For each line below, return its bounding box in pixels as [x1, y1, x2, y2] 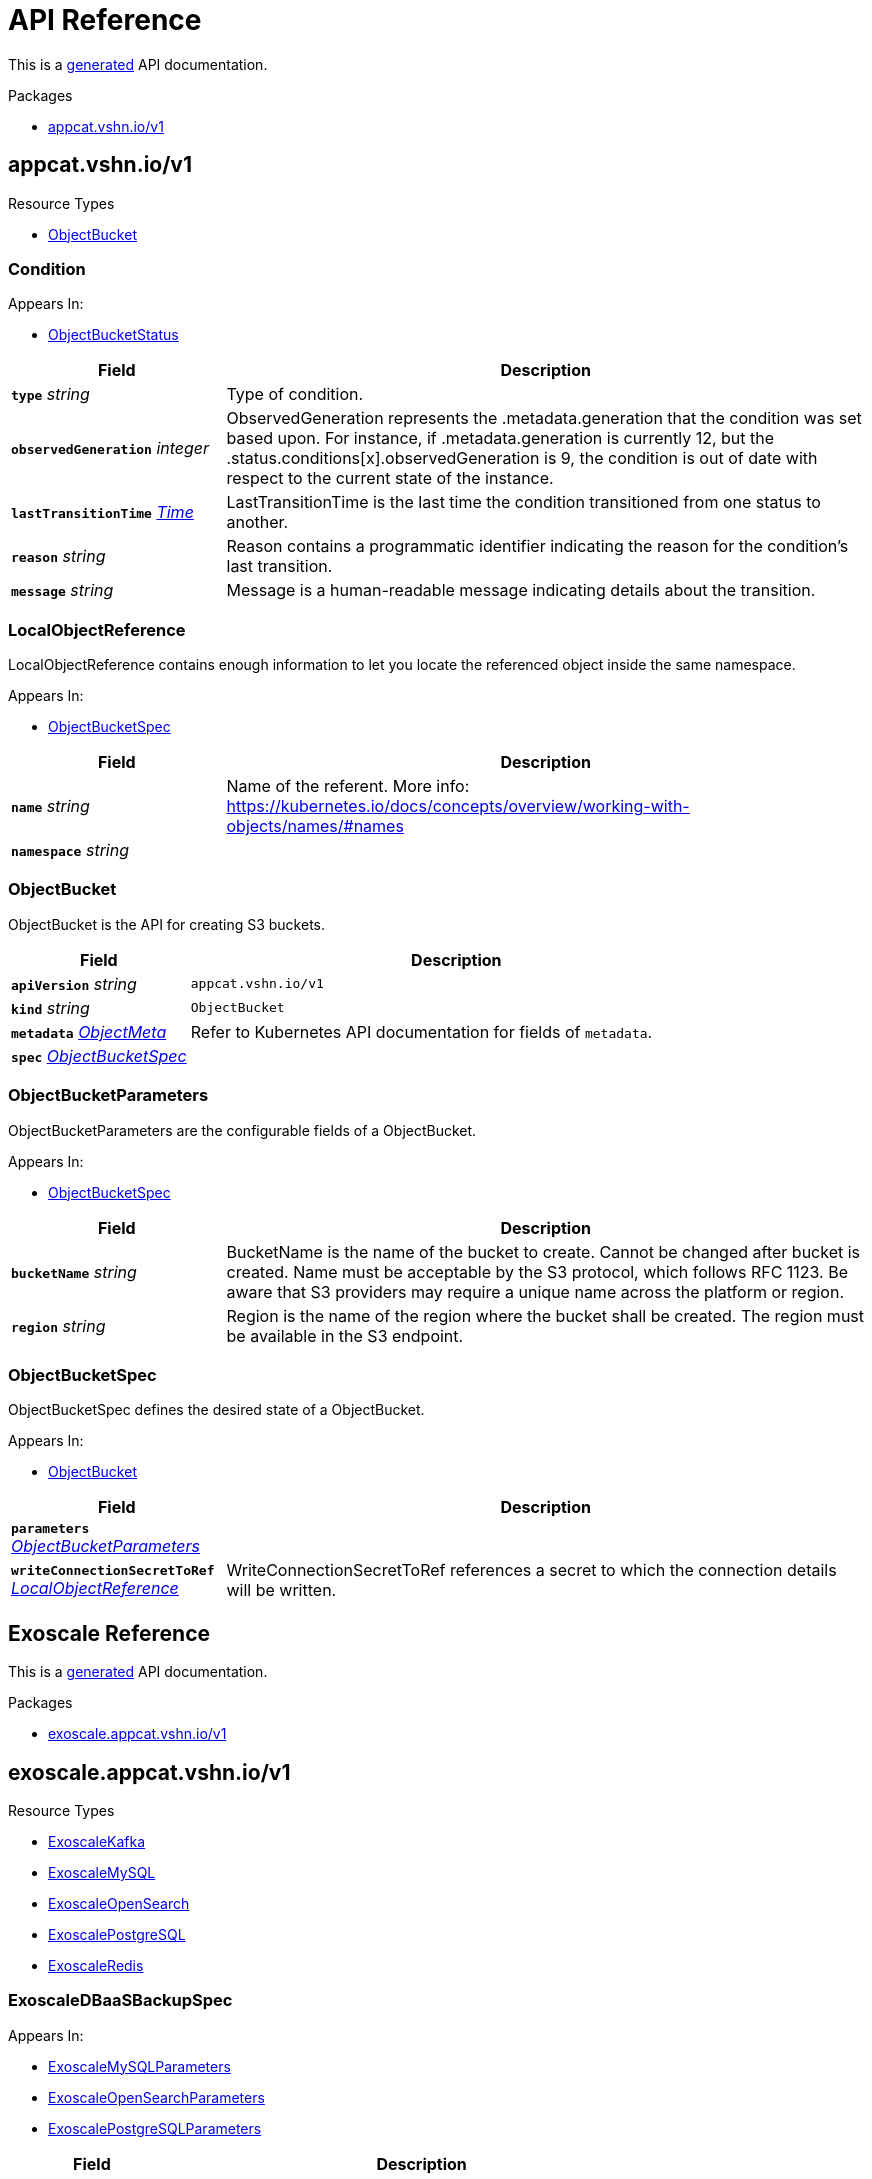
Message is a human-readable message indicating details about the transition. [226, 580, 816, 601]
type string [11, 384, 90, 405]
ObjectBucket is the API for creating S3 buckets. [8, 915, 326, 933]
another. [226, 512, 289, 533]
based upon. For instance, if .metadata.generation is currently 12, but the [226, 428, 775, 449]
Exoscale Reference [8, 1620, 211, 1646]
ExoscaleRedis [48, 1957, 144, 1975]
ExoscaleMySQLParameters [48, 2057, 231, 2075]
